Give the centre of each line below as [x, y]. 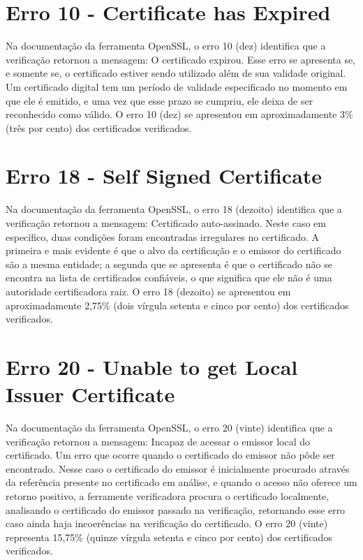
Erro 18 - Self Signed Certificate [164, 176]
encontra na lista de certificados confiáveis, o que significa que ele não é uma [169, 278]
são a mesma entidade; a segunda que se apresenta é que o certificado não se [169, 264]
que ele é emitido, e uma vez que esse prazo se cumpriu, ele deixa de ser [160, 100]
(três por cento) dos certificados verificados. [99, 127]
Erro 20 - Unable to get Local [152, 366]
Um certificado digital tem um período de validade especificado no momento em [177, 86]
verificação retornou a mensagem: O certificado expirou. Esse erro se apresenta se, [181, 59]
